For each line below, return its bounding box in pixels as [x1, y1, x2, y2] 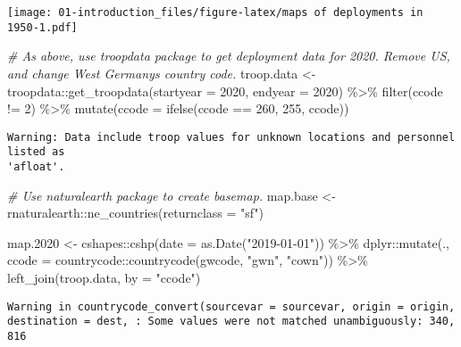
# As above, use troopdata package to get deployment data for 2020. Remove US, [7, 46, 450, 65]
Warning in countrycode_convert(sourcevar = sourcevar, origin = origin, [7, 300, 456, 313]
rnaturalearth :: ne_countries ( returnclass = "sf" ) [7, 203, 264, 222]
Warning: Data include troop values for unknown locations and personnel [7, 130, 456, 144]
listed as [7, 145, 65, 159]
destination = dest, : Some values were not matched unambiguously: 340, [7, 315, 456, 328]
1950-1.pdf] [7, 21, 78, 34]
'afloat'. [7, 161, 65, 173]
